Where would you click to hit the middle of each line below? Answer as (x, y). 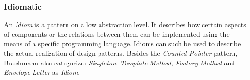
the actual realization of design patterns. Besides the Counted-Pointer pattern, (121, 53)
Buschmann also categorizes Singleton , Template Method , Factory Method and (120, 62)
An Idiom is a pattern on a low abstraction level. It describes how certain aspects (125, 24)
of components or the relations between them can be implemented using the (117, 34)
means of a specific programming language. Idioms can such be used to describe (123, 43)
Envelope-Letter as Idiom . (42, 72)
